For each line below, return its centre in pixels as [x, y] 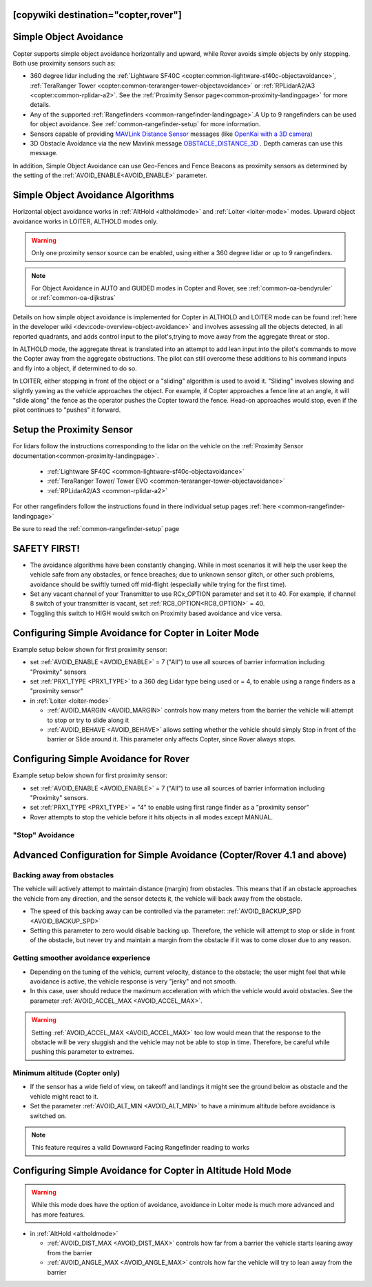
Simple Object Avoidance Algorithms [94, 196]
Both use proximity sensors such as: [64, 63]
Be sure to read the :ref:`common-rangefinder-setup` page [96, 529]
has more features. [58, 1215]
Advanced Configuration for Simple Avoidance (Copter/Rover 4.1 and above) [180, 855]
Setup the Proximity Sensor [73, 430]
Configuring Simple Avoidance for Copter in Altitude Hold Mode [152, 1171]
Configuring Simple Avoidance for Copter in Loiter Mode [136, 633]
